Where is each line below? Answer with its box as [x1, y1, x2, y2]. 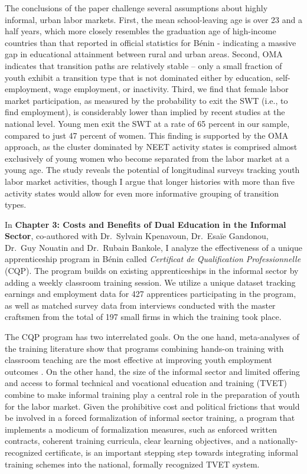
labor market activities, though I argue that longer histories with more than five [5, 175, 295, 187]
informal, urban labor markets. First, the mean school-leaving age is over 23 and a [5, 13, 302, 25]
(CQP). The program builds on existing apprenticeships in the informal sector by [5, 264, 299, 277]
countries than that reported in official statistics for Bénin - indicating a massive [5, 36, 296, 48]
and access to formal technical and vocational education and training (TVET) [5, 377, 288, 389]
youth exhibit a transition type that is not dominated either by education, [5, 71, 273, 83]
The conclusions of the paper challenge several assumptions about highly [5, 2, 268, 14]
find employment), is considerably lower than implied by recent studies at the [5, 106, 285, 118]
